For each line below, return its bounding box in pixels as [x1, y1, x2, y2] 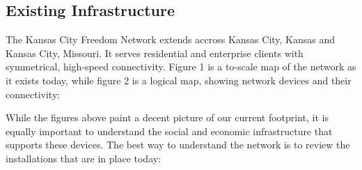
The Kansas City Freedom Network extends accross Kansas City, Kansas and [6, 32, 336, 47]
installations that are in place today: [6, 150, 162, 165]
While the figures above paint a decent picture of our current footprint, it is [6, 110, 329, 125]
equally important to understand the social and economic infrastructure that [6, 123, 333, 138]
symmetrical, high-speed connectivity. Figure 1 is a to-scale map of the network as [6, 59, 356, 74]
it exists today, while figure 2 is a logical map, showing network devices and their [6, 72, 352, 87]
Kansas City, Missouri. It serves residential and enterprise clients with [6, 45, 304, 60]
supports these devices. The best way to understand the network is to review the [6, 137, 350, 152]
